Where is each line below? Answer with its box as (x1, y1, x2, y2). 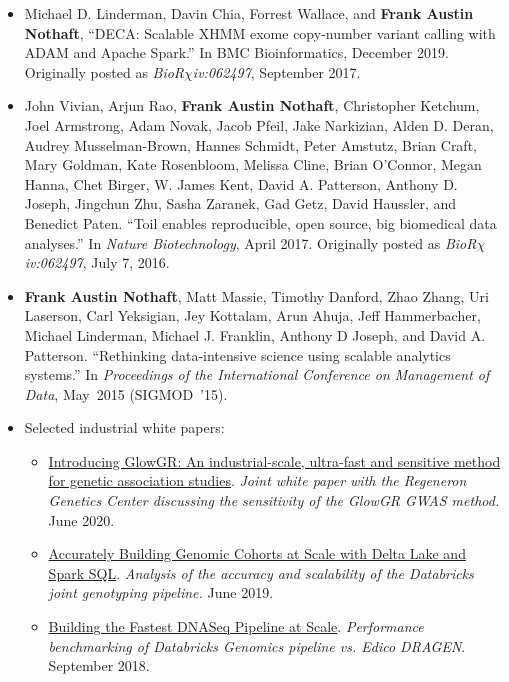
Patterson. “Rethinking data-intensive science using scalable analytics (24, 344, 451, 365)
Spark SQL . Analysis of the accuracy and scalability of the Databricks (48, 562, 474, 583)
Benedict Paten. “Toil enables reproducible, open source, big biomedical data (24, 212, 497, 233)
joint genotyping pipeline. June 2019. (48, 582, 274, 603)
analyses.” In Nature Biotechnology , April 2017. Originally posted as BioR (24, 232, 477, 253)
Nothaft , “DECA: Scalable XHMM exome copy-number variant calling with (24, 22, 496, 43)
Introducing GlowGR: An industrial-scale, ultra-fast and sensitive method (48, 450, 501, 471)
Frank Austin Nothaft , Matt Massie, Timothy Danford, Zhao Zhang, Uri (24, 285, 489, 306)
